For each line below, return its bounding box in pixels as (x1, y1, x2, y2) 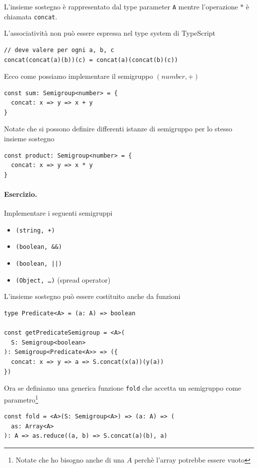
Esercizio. (4, 189, 37, 199)
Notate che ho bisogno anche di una (15, 454, 125, 465)
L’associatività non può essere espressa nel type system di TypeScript (4, 28, 216, 38)
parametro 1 (4, 393, 38, 405)
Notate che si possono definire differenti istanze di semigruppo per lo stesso (4, 123, 233, 134)
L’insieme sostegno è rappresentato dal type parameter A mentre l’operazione (4, 1, 238, 11)
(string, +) (15, 227, 55, 234)
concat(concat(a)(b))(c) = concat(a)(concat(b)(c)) (4, 56, 178, 63)
